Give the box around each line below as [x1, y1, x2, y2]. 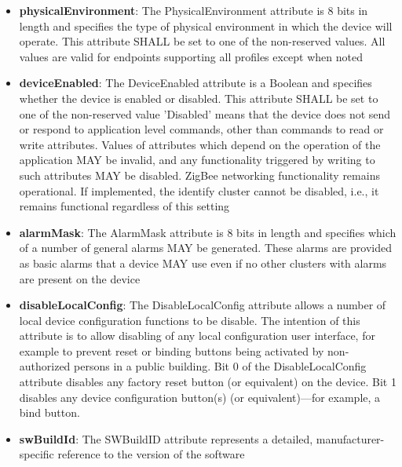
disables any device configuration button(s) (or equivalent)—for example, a [19, 389, 381, 405]
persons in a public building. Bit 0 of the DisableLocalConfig [74, 358, 367, 374]
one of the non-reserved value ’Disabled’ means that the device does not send [19, 105, 391, 122]
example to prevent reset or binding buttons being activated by [19, 342, 324, 359]
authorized [19, 358, 71, 374]
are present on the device [19, 270, 141, 286]
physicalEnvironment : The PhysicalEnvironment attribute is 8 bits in [19, 2, 368, 18]
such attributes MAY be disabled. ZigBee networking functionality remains [19, 166, 380, 183]
